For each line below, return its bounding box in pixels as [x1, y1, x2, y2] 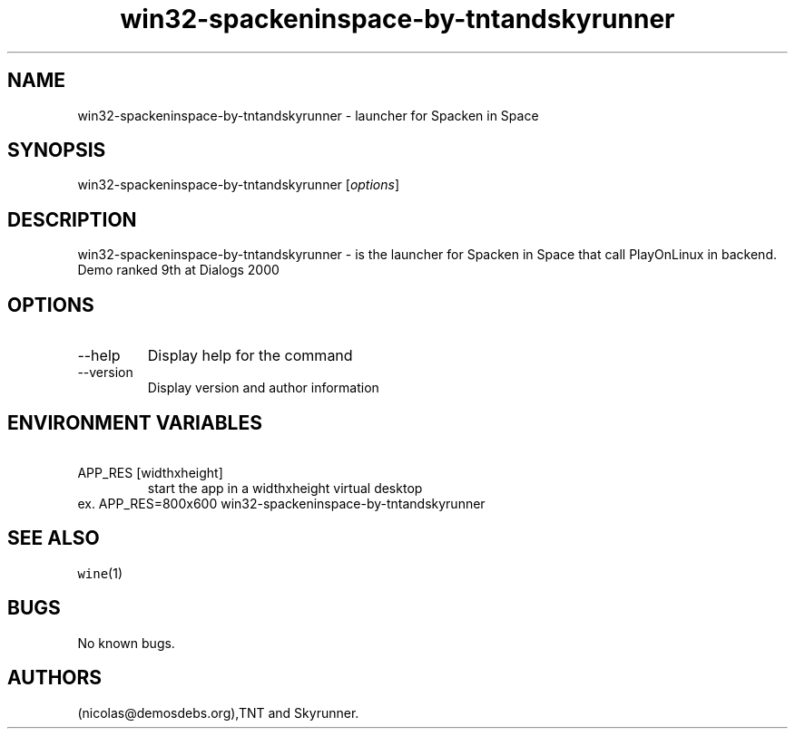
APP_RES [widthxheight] [77, 464, 223, 480]
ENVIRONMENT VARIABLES [7, 411, 262, 434]
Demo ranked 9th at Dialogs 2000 [77, 262, 280, 278]
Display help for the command [147, 346, 353, 365]
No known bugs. [77, 634, 175, 651]
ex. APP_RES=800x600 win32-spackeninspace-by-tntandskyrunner [77, 495, 486, 511]
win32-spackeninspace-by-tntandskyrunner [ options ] [77, 177, 400, 193]
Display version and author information [147, 380, 379, 396]
